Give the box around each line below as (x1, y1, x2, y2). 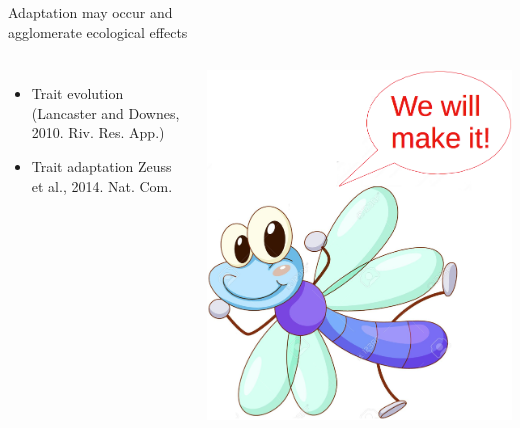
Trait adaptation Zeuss (31, 155, 172, 176)
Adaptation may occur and (8, 2, 173, 22)
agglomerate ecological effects (8, 21, 188, 42)
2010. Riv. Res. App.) (31, 122, 165, 143)
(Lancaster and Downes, (31, 102, 180, 123)
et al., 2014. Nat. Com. (31, 175, 173, 196)
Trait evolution (31, 83, 124, 104)
